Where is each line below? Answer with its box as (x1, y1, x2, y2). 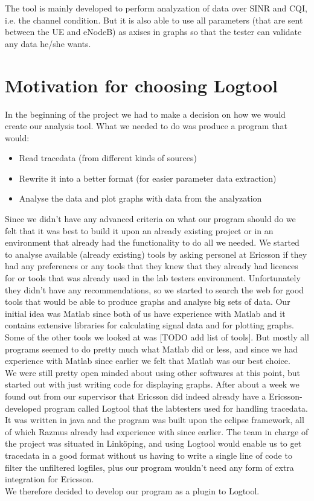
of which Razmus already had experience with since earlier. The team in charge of (5, 425, 309, 438)
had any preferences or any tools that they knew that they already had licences (5, 260, 298, 272)
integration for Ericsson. (5, 473, 94, 485)
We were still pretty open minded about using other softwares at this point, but (5, 366, 301, 378)
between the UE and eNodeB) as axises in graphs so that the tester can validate (5, 25, 302, 38)
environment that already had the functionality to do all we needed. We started (5, 236, 300, 249)
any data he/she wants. (5, 37, 91, 49)
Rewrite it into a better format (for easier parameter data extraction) (19, 171, 277, 184)
